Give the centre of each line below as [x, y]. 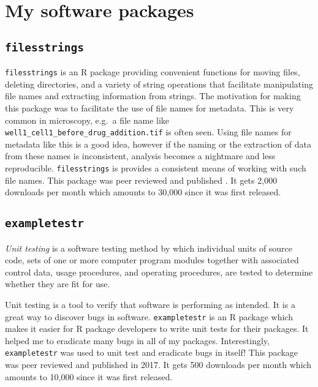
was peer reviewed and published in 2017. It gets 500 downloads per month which [158, 365]
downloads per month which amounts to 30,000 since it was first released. [143, 192]
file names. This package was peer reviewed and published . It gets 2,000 [141, 180]
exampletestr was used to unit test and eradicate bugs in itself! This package [151, 352]
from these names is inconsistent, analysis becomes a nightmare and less [140, 156]
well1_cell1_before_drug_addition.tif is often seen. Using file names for [148, 132]
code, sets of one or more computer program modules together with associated [152, 260]
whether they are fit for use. [58, 284]
